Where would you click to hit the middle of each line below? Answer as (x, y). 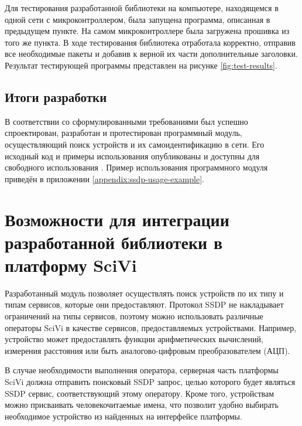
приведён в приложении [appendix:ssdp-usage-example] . (104, 178)
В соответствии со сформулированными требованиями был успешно (126, 121)
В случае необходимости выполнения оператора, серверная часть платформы (142, 370)
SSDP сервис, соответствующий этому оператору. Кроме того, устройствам (140, 393)
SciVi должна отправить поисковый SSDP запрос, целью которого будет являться (150, 381)
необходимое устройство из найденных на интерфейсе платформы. (123, 416)
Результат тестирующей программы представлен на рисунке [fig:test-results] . (141, 65)
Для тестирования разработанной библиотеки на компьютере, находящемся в (142, 8)
